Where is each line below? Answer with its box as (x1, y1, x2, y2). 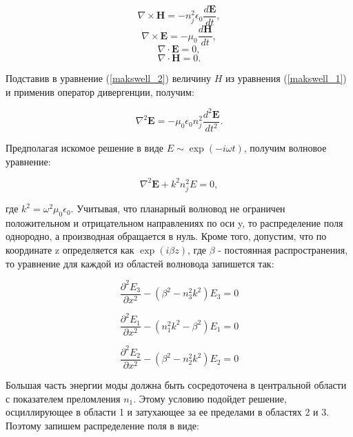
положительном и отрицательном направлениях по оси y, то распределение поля (6, 215, 343, 230)
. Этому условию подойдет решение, (133, 391, 287, 405)
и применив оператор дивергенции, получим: (6, 84, 194, 99)
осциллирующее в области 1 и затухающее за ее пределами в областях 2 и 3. (6, 405, 330, 419)
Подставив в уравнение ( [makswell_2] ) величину (6, 71, 211, 85)
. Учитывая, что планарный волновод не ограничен (70, 201, 285, 216)
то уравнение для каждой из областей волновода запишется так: (6, 256, 274, 270)
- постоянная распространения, (218, 243, 348, 257)
